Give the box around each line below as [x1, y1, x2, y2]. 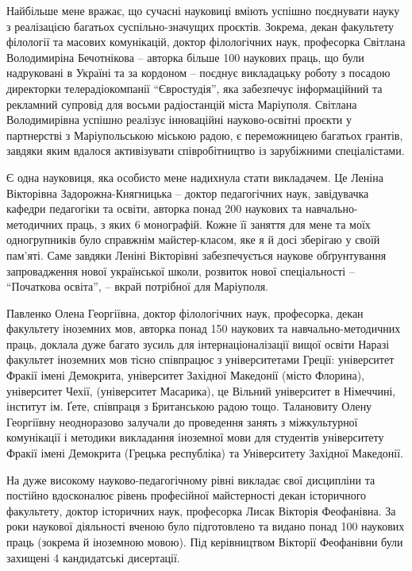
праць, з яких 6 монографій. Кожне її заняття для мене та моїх [66, 215, 371, 232]
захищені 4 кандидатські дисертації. [6, 549, 180, 565]
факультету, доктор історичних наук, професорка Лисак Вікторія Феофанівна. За [6, 502, 396, 519]
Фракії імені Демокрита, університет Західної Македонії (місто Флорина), [6, 367, 364, 384]
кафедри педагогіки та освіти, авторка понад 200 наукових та [6, 200, 302, 217]
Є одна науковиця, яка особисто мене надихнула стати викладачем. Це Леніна [6, 168, 383, 185]
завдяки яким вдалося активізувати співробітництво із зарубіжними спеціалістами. [6, 142, 405, 159]
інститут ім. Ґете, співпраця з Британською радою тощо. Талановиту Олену [6, 398, 372, 415]
